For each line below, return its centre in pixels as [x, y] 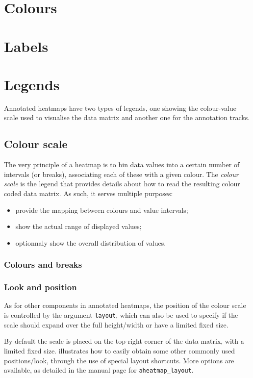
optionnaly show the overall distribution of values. [91, 242]
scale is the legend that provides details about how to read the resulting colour [122, 184]
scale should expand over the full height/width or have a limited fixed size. [116, 324]
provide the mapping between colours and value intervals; [102, 210]
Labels [26, 46]
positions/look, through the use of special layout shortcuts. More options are [119, 360]
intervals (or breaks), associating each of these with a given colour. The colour [121, 174]
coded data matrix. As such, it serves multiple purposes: [89, 193]
